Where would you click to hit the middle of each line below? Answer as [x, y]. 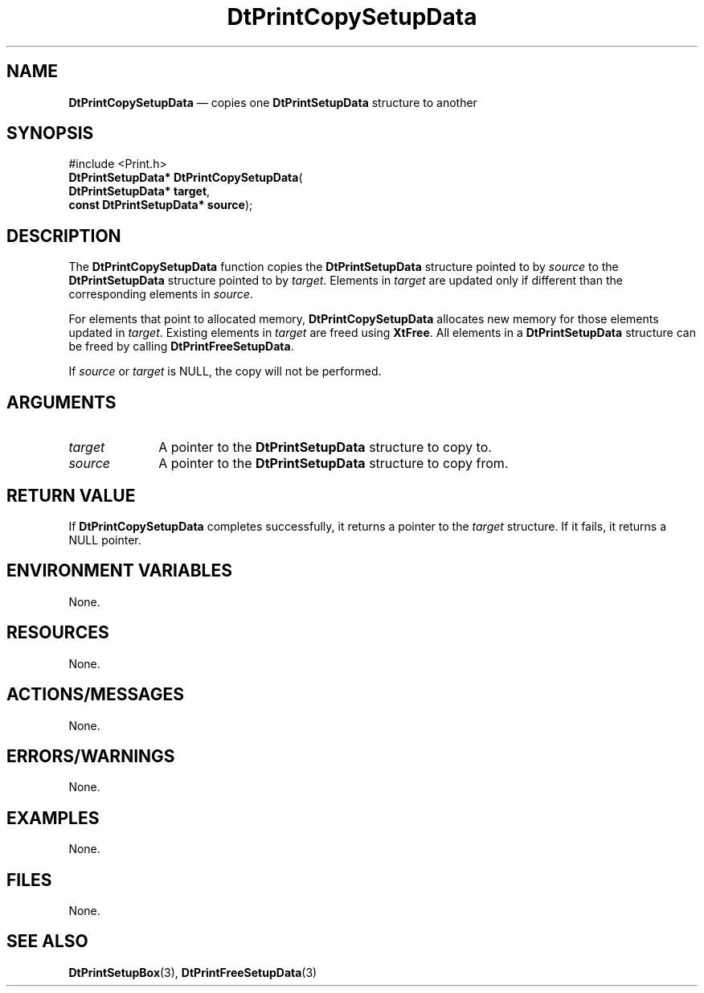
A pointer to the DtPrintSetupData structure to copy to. [325, 447]
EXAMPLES [53, 818]
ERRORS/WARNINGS [91, 756]
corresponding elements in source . [161, 294]
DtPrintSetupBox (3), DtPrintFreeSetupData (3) [193, 972]
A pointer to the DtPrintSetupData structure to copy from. [334, 464]
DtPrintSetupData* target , [139, 191]
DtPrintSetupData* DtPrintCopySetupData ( [186, 178]
